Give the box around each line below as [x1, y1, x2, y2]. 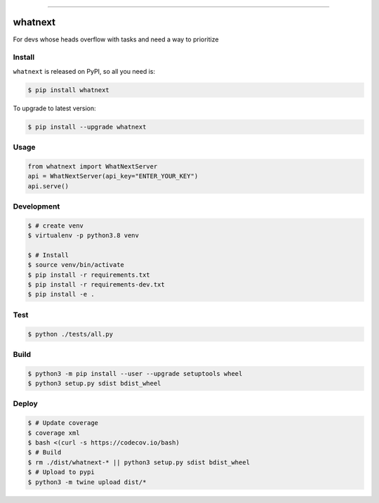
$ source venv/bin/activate [27, 261, 124, 269]
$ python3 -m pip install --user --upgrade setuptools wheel [27, 370, 243, 377]
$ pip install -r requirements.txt [27, 270, 150, 279]
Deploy [13, 399, 38, 409]
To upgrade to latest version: [13, 104, 96, 112]
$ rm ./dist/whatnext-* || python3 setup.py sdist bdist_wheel [27, 458, 251, 466]
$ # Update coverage [27, 419, 98, 427]
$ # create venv [27, 221, 84, 230]
